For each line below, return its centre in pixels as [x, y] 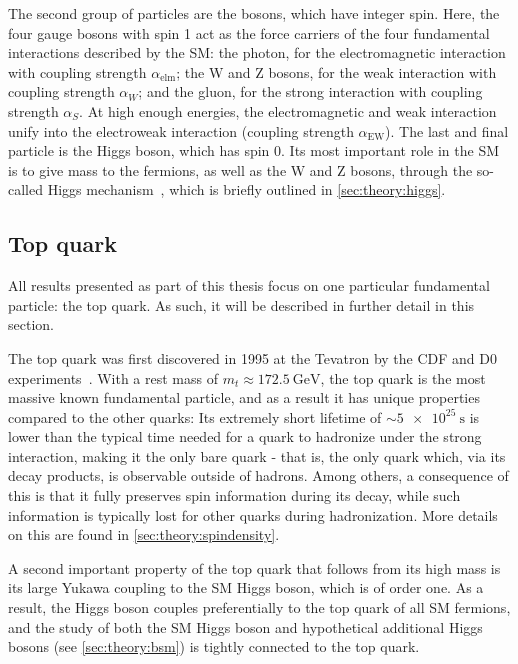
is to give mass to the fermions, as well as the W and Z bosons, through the [240, 169]
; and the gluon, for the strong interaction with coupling [310, 91]
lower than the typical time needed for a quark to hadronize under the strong [245, 436]
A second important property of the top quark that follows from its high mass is [254, 567]
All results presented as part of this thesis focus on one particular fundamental [249, 285]
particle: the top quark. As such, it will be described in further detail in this [241, 304]
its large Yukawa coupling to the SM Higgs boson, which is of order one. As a [246, 587]
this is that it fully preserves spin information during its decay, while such [234, 495]
